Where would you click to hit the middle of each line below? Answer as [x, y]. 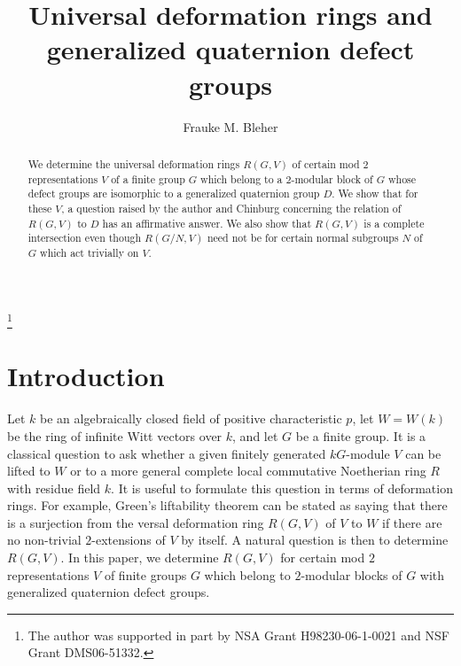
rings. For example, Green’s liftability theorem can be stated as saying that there [227, 505]
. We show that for [375, 194]
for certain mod [323, 558]
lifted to [29, 471]
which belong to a [242, 178]
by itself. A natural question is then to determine [315, 540]
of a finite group [148, 178]
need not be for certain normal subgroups [303, 238]
